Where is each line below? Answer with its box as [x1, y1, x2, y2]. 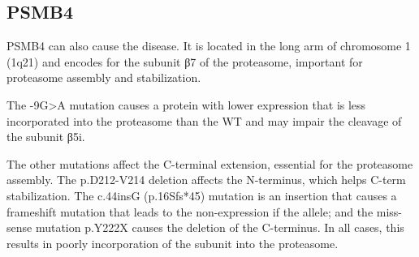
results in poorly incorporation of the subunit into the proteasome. [6, 234, 339, 251]
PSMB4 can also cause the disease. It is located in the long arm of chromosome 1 [6, 37, 411, 54]
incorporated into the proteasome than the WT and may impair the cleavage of [6, 112, 402, 129]
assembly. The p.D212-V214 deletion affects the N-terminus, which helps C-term [6, 171, 406, 188]
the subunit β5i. [6, 128, 85, 145]
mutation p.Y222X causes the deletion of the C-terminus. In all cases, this [35, 219, 404, 236]
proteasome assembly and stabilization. [6, 69, 201, 86]
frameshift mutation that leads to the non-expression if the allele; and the [6, 203, 374, 220]
